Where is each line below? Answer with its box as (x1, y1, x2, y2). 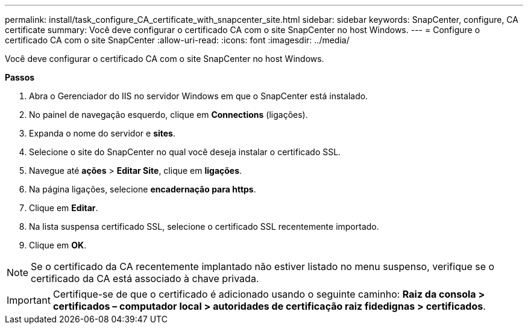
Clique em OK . (29, 240, 87, 250)
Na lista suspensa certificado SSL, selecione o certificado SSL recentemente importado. (29, 221, 379, 232)
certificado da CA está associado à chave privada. (31, 272, 259, 284)
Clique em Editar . (29, 203, 98, 213)
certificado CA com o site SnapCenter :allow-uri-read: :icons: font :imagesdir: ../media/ (5, 35, 350, 45)
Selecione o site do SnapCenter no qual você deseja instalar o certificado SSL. (29, 147, 341, 157)
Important (7, 294, 51, 306)
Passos (5, 72, 35, 82)
